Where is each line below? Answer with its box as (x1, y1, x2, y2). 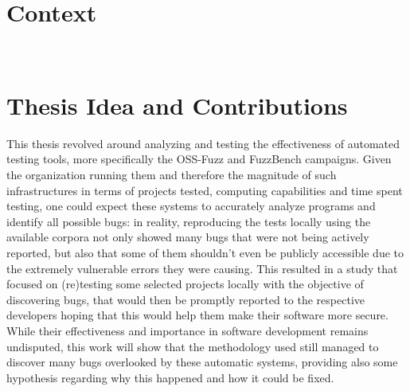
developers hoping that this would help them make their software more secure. (6, 307, 389, 323)
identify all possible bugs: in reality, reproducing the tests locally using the (6, 213, 371, 229)
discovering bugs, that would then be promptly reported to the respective (6, 291, 365, 307)
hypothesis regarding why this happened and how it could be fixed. (6, 369, 334, 385)
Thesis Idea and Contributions (6, 88, 348, 121)
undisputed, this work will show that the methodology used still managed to (6, 338, 379, 354)
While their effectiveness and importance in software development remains (6, 322, 369, 338)
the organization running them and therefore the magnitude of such (6, 166, 337, 183)
